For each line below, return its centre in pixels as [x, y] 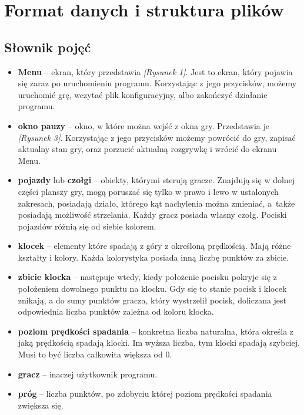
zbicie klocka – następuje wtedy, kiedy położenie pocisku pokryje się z [147, 277]
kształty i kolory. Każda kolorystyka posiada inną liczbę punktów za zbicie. [153, 257]
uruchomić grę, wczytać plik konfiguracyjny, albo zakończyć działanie [143, 94]
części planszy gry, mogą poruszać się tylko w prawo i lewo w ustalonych [148, 191]
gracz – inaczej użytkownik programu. [88, 374]
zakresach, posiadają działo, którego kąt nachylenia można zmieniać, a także [156, 203]
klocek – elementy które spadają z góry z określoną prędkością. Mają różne [154, 246]
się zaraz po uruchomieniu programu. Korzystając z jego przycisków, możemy [157, 83]
